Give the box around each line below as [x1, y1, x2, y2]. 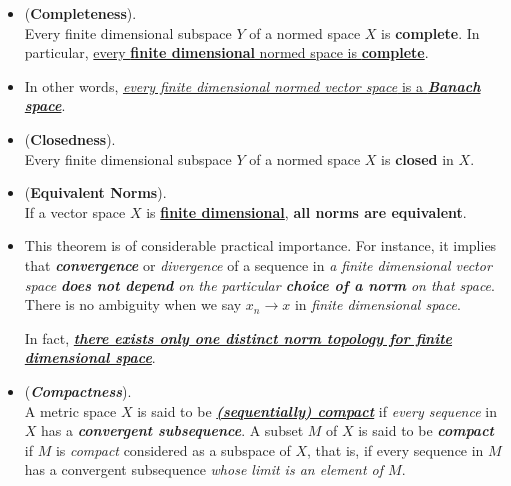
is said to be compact [358, 420, 494, 441]
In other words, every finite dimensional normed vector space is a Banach [24, 75, 481, 96]
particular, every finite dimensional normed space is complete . [24, 42, 429, 63]
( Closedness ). [24, 128, 116, 149]
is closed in [381, 148, 454, 169]
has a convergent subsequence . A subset [41, 420, 304, 441]
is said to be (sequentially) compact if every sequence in [137, 400, 497, 421]
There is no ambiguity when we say [24, 294, 242, 315]
